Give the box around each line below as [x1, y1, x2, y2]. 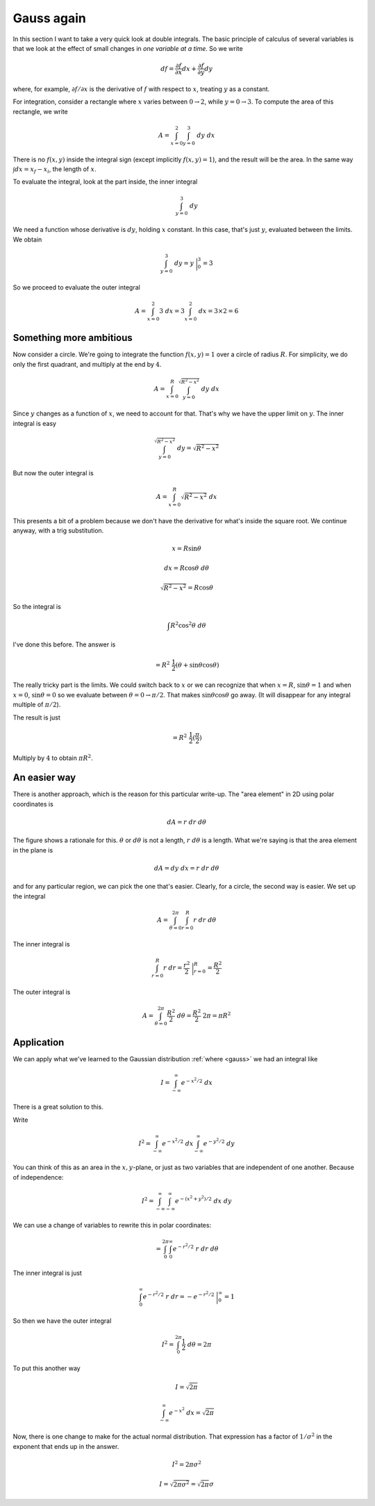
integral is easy [12, 419, 57, 427]
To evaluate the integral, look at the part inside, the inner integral [12, 177, 198, 186]
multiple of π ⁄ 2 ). [12, 700, 61, 709]
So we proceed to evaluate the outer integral [12, 283, 140, 292]
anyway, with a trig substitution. [12, 526, 104, 534]
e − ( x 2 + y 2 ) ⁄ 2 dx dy [174, 1194, 232, 1205]
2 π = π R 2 [202, 1010, 231, 1020]
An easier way [12, 772, 76, 784]
